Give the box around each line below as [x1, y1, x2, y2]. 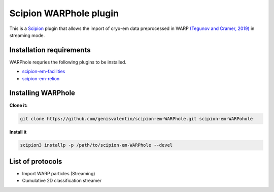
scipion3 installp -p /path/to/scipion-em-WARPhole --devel [20, 142, 173, 148]
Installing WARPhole [9, 89, 76, 98]
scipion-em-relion [22, 75, 60, 81]
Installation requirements [9, 46, 91, 54]
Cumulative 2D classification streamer [22, 178, 101, 184]
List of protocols [9, 157, 62, 166]
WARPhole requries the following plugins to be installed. [9, 59, 127, 65]
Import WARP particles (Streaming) [22, 170, 95, 176]
